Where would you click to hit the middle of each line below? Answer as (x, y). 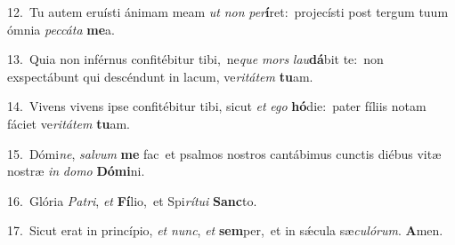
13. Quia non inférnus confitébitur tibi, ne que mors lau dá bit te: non (195, 59)
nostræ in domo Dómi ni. (76, 171)
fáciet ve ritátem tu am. (69, 123)
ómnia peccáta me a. (61, 29)
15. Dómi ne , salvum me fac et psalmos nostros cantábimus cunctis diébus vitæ (224, 153)
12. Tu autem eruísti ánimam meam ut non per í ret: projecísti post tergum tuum (228, 12)
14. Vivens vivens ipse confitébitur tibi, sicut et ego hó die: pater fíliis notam (217, 106)
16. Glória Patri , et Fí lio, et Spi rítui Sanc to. (132, 200)
